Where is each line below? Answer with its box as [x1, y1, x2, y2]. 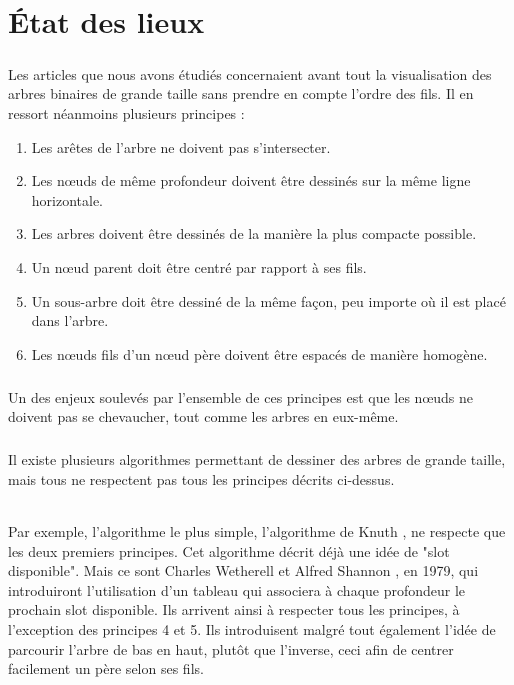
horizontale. [31, 189, 104, 210]
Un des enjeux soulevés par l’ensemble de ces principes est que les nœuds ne [8, 386, 474, 407]
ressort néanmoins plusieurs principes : [8, 102, 245, 123]
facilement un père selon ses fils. [8, 658, 204, 679]
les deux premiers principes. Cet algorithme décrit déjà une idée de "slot [8, 540, 450, 561]
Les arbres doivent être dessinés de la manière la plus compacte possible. [31, 223, 477, 244]
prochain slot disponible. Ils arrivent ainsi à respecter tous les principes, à [8, 599, 460, 620]
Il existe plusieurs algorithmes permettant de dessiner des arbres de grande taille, [8, 449, 506, 470]
